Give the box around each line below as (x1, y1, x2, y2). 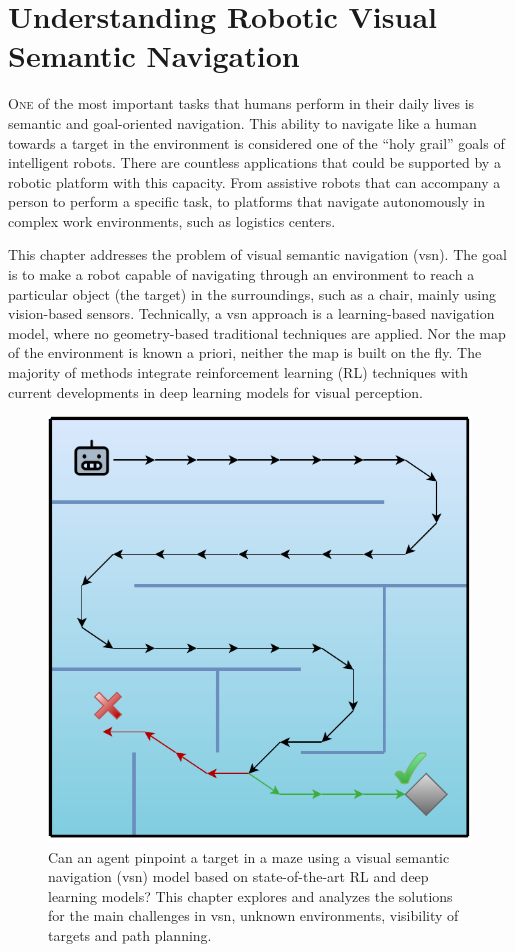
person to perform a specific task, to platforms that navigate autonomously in (8, 191, 485, 212)
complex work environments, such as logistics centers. (8, 210, 336, 231)
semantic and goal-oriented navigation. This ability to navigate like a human (8, 112, 477, 133)
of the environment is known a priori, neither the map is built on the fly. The (8, 342, 482, 363)
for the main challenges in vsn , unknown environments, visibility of (48, 905, 459, 926)
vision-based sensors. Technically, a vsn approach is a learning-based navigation (8, 303, 495, 324)
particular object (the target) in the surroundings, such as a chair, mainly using (8, 283, 496, 304)
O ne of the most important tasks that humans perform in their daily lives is (8, 93, 475, 114)
